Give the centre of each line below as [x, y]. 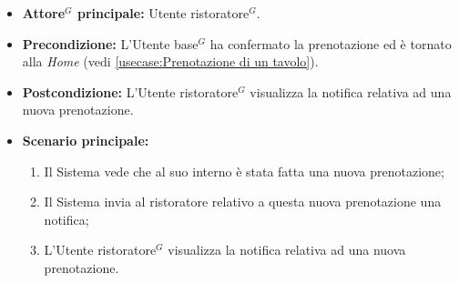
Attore [44, 13]
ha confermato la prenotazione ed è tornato [331, 43]
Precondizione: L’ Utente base [110, 43]
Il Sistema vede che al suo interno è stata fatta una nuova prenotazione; [244, 171]
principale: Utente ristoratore [163, 13]
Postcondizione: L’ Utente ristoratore [130, 91]
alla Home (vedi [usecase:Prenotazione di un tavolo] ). [170, 61]
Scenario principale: [86, 140]
